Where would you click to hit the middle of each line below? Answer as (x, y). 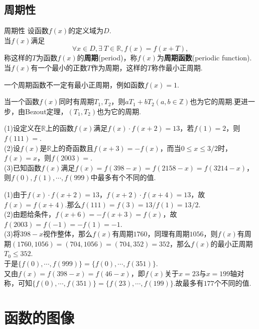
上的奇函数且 (73, 148)
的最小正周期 (232, 243)
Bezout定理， (46, 111)
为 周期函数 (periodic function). (204, 58)
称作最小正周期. (177, 67)
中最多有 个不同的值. (123, 177)
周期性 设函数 (26, 30)
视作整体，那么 (68, 234)
